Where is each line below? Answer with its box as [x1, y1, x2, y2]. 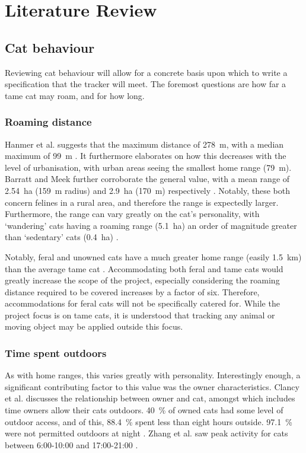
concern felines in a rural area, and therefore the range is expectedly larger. [5, 196, 279, 208]
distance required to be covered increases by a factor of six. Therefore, [5, 285, 260, 298]
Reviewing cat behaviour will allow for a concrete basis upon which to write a [5, 66, 288, 78]
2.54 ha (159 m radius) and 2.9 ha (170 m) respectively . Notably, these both [5, 184, 291, 196]
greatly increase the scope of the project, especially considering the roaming [5, 274, 280, 286]
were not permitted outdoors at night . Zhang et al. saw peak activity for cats [5, 427, 288, 439]
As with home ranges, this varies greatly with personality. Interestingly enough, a [5, 369, 301, 381]
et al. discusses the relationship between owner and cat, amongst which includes [5, 392, 295, 404]
